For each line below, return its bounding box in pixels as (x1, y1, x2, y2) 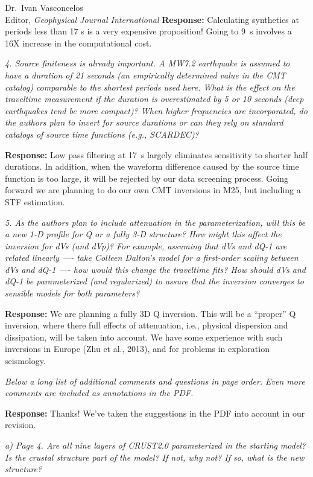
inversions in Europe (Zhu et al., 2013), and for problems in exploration (5, 342, 270, 355)
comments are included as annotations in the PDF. (5, 386, 194, 399)
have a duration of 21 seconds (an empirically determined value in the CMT (5, 68, 286, 81)
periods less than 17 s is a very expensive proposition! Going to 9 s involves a (5, 25, 292, 37)
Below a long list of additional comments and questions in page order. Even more (5, 374, 305, 387)
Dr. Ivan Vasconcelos (5, 1, 83, 13)
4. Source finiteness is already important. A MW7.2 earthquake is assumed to (5, 57, 290, 69)
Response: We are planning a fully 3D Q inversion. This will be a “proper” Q (5, 307, 296, 319)
